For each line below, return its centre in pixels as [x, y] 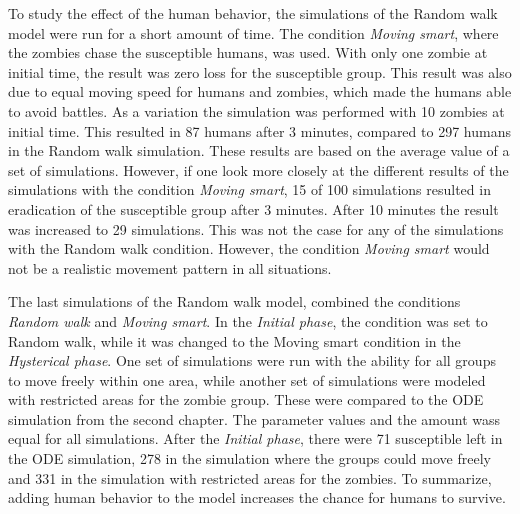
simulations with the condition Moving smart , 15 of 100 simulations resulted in [249, 189]
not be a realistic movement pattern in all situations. [170, 267]
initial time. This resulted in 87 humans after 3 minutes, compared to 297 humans [259, 130]
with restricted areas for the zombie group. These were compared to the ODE [246, 399]
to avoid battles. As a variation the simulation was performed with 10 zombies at [256, 110]
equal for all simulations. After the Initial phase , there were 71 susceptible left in [255, 438]
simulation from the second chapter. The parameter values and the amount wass [254, 418]
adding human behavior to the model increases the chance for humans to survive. [257, 497]
